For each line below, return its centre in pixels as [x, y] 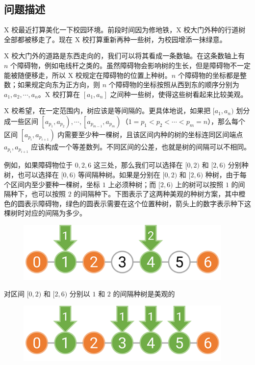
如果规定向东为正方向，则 [59, 85]
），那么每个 [227, 121]
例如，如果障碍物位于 [38, 165]
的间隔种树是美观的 [144, 294]
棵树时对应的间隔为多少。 [45, 213]
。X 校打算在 [59, 94]
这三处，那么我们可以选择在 [138, 165]
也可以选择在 [38, 174]
